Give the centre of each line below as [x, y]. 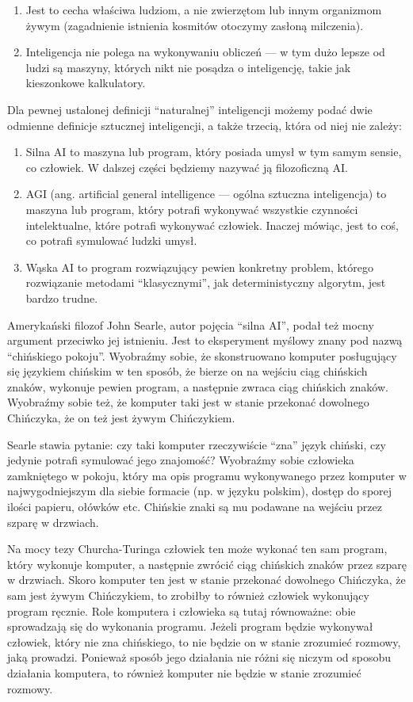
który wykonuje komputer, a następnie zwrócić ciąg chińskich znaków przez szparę [207, 564]
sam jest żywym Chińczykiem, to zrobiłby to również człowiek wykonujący [188, 595]
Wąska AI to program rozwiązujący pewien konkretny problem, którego [200, 267]
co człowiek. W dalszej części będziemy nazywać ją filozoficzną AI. [187, 167]
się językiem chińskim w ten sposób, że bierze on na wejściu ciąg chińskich [187, 371]
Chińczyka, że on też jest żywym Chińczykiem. [121, 418]
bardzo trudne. [62, 298]
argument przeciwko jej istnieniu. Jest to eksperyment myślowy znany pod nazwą [205, 340]
